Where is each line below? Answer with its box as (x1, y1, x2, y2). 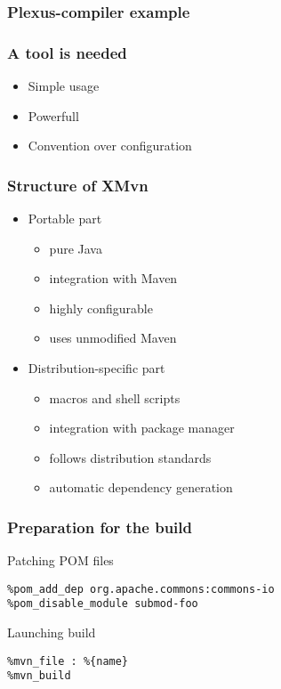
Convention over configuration (28, 136, 192, 155)
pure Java (49, 239, 102, 257)
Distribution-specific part (28, 359, 165, 377)
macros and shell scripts (49, 388, 181, 407)
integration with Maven (49, 269, 178, 288)
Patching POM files (7, 551, 114, 570)
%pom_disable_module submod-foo (7, 597, 198, 611)
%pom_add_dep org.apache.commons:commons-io (7, 582, 275, 596)
